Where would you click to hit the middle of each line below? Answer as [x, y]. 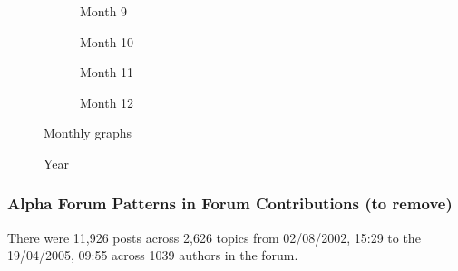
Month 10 [107, 41]
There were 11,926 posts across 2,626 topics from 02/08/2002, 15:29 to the [214, 237]
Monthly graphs [88, 133]
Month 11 [107, 72]
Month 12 [107, 102]
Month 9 [104, 11]
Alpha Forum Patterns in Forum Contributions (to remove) [230, 203]
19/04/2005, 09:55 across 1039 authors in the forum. [153, 255]
